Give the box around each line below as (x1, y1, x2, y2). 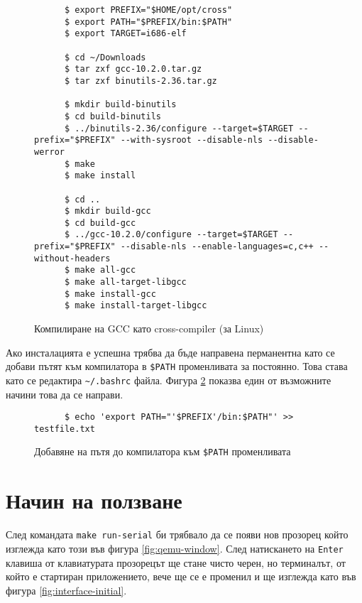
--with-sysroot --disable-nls (120, 135, 263, 146)
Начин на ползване (6, 486, 182, 515)
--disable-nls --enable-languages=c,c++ (120, 241, 314, 252)
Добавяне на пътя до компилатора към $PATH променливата (34, 444, 291, 459)
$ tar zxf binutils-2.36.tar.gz (64, 75, 217, 86)
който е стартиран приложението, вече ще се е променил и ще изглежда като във (6, 569, 356, 584)
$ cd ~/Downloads (64, 52, 146, 63)
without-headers (34, 253, 111, 264)
